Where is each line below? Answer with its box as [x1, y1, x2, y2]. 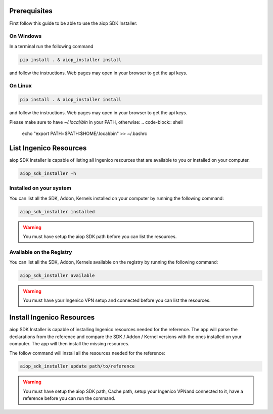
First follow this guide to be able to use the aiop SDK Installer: [9, 20, 138, 26]
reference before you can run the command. [23, 395, 116, 401]
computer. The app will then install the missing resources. [9, 341, 130, 347]
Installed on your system [9, 185, 72, 192]
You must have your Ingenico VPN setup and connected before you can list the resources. [23, 297, 211, 303]
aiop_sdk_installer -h [20, 170, 76, 176]
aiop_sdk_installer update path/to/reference [20, 363, 135, 369]
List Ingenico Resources [9, 144, 87, 152]
